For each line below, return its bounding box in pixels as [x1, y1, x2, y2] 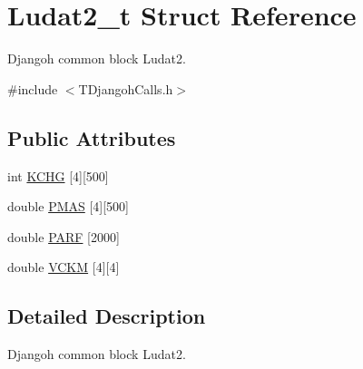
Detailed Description [7, 302, 206, 330]
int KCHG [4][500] [7, 166, 109, 185]
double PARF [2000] [7, 227, 120, 246]
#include [7, 79, 58, 98]
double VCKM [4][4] [7, 257, 120, 277]
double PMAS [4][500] [7, 197, 130, 216]
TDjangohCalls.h [78, 79, 173, 98]
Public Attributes [7, 123, 176, 151]
